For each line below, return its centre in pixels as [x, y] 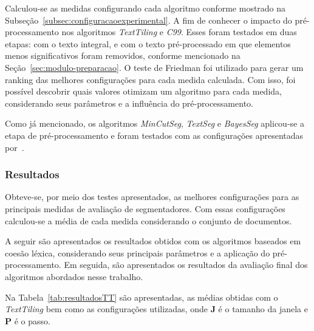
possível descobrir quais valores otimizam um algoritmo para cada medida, [143, 91]
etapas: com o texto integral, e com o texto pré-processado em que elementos [148, 43]
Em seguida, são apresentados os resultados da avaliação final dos [186, 265]
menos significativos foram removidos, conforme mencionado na [123, 55]
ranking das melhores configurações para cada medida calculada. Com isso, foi [150, 79]
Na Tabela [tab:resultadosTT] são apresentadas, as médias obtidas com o [142, 297]
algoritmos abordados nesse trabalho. [74, 276]
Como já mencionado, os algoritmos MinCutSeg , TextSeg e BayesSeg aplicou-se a [155, 123]
